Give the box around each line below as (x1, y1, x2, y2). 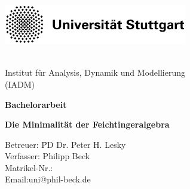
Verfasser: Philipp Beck (5, 150, 90, 162)
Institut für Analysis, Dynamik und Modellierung (5, 66, 185, 79)
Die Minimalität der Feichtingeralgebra (5, 118, 170, 131)
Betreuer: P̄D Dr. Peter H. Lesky (5, 138, 126, 150)
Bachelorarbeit (5, 98, 67, 110)
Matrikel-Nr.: (5, 161, 53, 173)
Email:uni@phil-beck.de (5, 173, 91, 185)
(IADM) (5, 78, 35, 90)
